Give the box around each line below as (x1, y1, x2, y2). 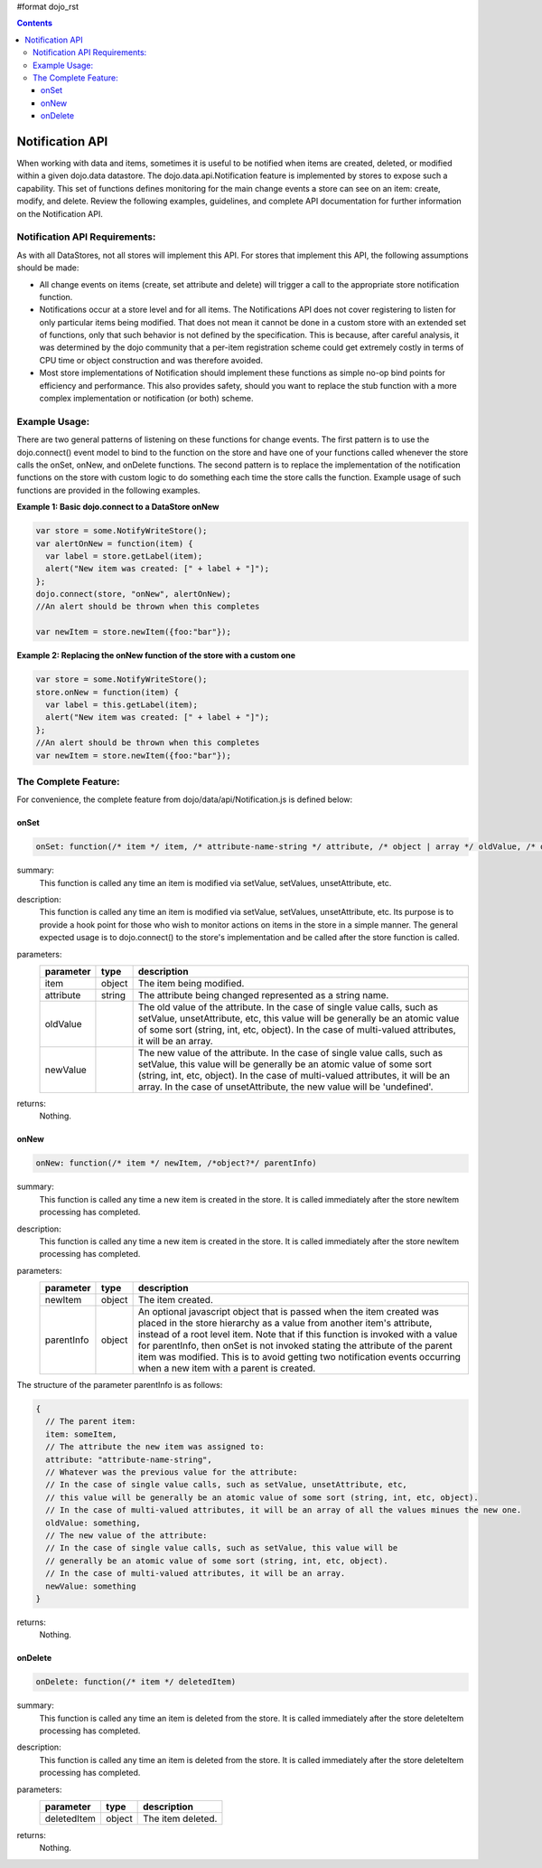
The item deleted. (143, 1813, 218, 1825)
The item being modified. (137, 976, 245, 989)
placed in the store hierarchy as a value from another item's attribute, (137, 1316, 433, 1329)
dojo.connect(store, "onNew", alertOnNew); (35, 589, 232, 599)
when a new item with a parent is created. (137, 1362, 316, 1374)
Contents (16, 18, 53, 29)
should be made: (16, 262, 79, 273)
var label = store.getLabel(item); (45, 551, 203, 561)
